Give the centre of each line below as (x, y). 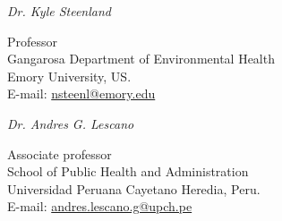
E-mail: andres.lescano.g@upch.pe (100, 206)
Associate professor (60, 153)
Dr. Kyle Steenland (59, 11)
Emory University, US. (69, 76)
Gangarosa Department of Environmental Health (141, 59)
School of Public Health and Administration (128, 171)
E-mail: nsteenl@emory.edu (81, 93)
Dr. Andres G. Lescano (71, 123)
